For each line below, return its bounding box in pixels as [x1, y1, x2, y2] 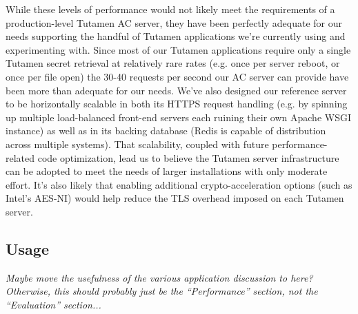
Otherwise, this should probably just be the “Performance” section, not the [6, 284, 318, 298]
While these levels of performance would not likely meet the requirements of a [6, 2, 335, 16]
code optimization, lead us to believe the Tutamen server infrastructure [37, 150, 339, 165]
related [6, 150, 35, 165]
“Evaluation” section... [6, 297, 101, 311]
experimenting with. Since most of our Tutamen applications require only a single [6, 42, 351, 56]
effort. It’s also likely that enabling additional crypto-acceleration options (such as [6, 177, 352, 191]
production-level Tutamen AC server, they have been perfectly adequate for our [6, 15, 342, 30]
